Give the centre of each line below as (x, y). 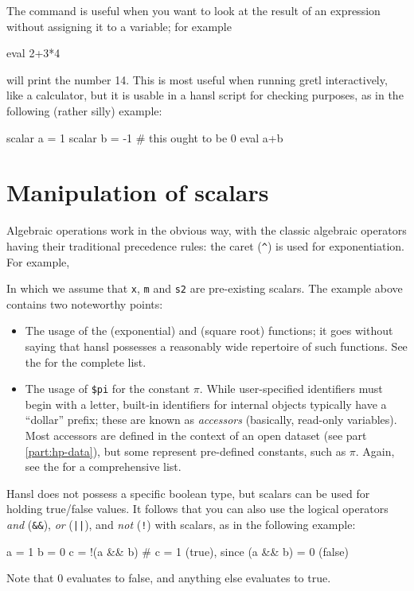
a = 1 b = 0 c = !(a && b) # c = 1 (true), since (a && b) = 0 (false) (178, 551)
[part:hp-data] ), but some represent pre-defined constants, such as (186, 451)
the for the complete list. (86, 362)
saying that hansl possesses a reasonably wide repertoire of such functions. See (216, 346)
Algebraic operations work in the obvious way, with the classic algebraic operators (207, 230)
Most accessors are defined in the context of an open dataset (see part (196, 435)
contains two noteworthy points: (85, 303)
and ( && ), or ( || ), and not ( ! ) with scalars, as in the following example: (181, 524)
